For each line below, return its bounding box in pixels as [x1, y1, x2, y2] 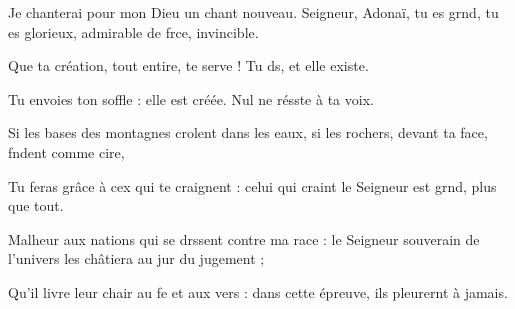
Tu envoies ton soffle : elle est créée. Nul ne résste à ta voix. [8, 88, 374, 109]
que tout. [8, 195, 64, 216]
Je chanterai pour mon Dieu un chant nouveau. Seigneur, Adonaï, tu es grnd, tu [8, 2, 499, 22]
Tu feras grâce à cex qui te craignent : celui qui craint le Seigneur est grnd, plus [8, 175, 497, 196]
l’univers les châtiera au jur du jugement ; [8, 248, 265, 269]
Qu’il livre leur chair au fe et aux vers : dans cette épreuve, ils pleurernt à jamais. [8, 281, 508, 302]
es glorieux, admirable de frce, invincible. [8, 21, 259, 42]
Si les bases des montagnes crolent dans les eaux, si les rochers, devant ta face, [8, 122, 488, 143]
